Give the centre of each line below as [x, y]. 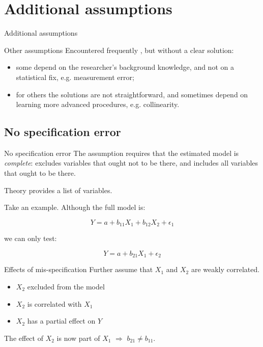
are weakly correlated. [225, 269]
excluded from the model [66, 286]
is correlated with [54, 303]
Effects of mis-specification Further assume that [79, 269]
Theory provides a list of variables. [58, 190]
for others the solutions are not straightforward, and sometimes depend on [132, 94]
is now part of [78, 338]
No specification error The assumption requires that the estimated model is [122, 153]
